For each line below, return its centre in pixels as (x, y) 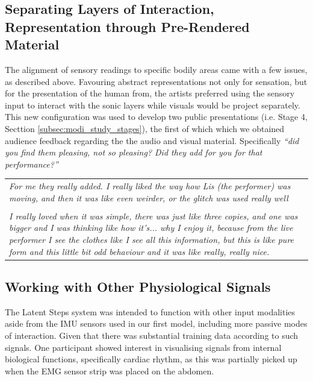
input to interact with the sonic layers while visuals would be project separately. (153, 105)
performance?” (32, 164)
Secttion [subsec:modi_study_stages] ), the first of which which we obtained (145, 128)
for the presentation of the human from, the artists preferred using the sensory (150, 93)
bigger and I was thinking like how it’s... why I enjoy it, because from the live (151, 228)
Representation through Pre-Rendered (127, 26)
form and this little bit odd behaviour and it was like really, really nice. (139, 251)
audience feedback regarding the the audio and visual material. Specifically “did (152, 140)
